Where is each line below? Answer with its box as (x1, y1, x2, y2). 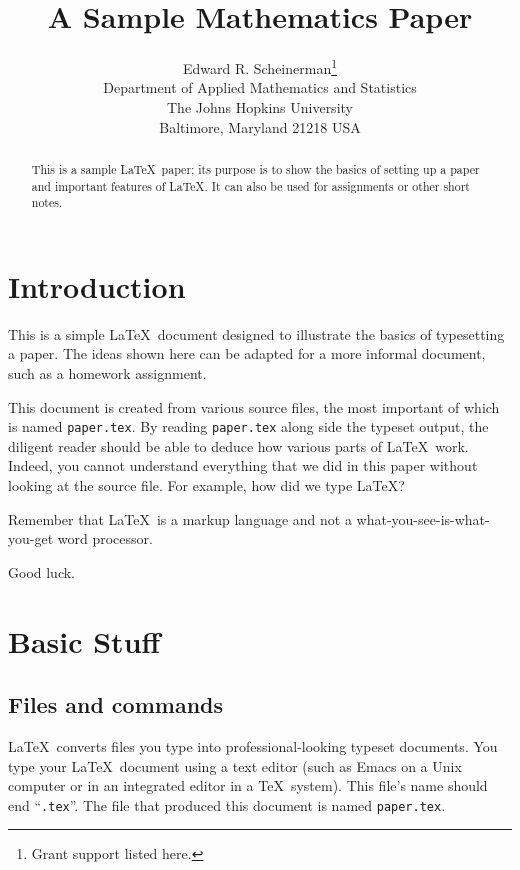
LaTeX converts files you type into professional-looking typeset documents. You (8, 736, 498, 757)
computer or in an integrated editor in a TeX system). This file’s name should (8, 775, 488, 796)
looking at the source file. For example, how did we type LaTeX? (8, 475, 405, 496)
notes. (31, 194, 63, 211)
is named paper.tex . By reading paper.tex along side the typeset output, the (8, 416, 489, 437)
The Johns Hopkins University (167, 96, 353, 117)
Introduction (8, 265, 186, 306)
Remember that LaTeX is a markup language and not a (8, 508, 352, 529)
